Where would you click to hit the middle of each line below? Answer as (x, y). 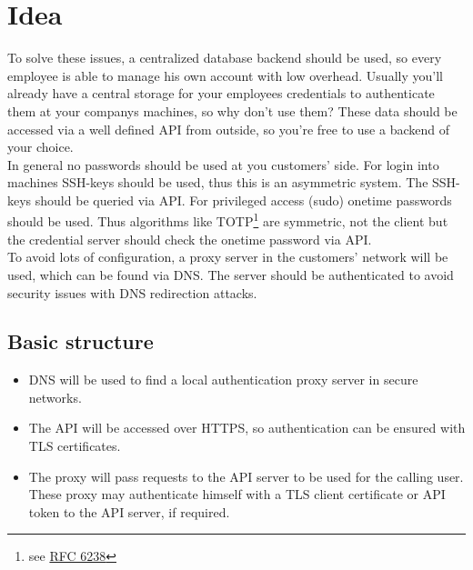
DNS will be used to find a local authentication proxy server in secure (223, 380)
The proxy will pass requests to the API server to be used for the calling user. (246, 476)
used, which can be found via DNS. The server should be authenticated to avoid (231, 274)
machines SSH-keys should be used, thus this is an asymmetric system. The (218, 182)
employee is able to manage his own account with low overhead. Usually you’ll (225, 75)
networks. (55, 397)
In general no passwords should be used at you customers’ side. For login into (223, 164)
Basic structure (81, 341)
